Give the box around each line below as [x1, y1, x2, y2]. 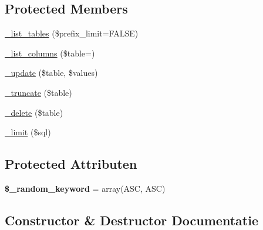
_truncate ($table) [5, 86, 72, 98]
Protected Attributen [5, 155, 137, 173]
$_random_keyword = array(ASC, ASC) [5, 182, 166, 194]
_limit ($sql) [5, 126, 51, 138]
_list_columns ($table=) [5, 46, 95, 59]
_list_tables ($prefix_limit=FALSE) [5, 27, 139, 39]
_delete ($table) [5, 106, 63, 118]
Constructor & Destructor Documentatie [5, 211, 258, 229]
